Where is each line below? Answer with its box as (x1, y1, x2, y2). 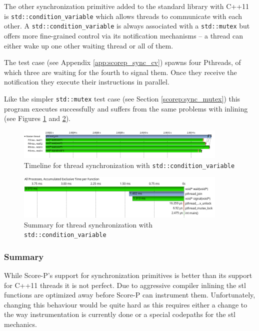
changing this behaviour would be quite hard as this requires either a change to (4, 299, 247, 309)
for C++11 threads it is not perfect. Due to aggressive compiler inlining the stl (4, 279, 246, 290)
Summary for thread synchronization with (24, 219, 152, 229)
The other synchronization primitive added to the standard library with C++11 (4, 1, 249, 11)
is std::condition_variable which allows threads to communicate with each (4, 10, 242, 21)
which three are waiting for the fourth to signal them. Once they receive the (4, 66, 237, 77)
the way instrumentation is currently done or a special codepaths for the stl (4, 309, 235, 319)
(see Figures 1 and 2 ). (4, 113, 71, 123)
